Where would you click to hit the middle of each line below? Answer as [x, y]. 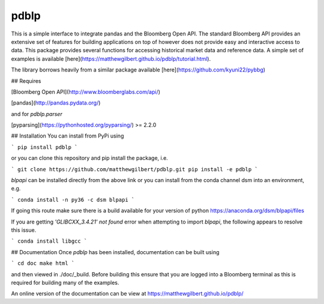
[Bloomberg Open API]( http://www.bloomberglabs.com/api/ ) [86, 92]
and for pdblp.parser [37, 114]
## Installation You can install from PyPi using [67, 136]
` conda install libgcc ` [49, 241]
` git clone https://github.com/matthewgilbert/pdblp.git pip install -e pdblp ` [134, 169]
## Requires [26, 81]
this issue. [24, 230]
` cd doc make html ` [43, 263]
